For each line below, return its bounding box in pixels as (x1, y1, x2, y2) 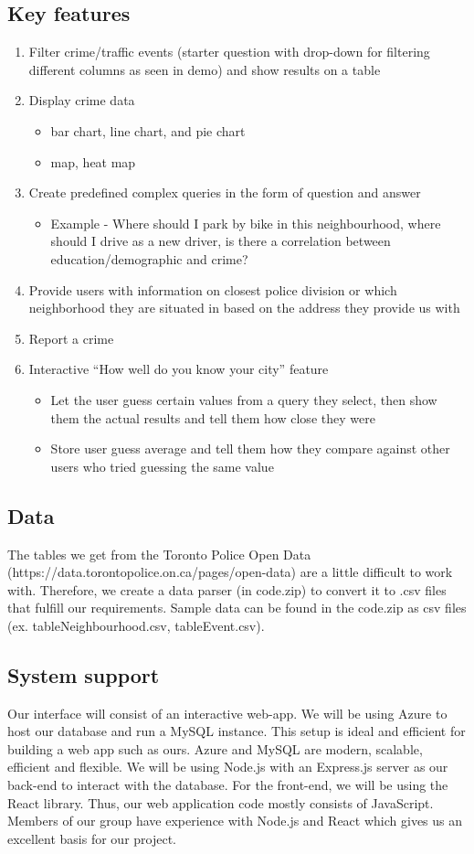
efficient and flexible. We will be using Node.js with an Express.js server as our (7, 757, 448, 776)
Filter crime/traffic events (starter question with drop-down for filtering (28, 42, 430, 61)
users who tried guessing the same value (50, 456, 274, 475)
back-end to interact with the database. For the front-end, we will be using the (7, 775, 448, 795)
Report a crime (28, 328, 114, 347)
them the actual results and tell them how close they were (50, 408, 375, 427)
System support (7, 660, 160, 689)
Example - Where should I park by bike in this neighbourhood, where (50, 213, 441, 232)
